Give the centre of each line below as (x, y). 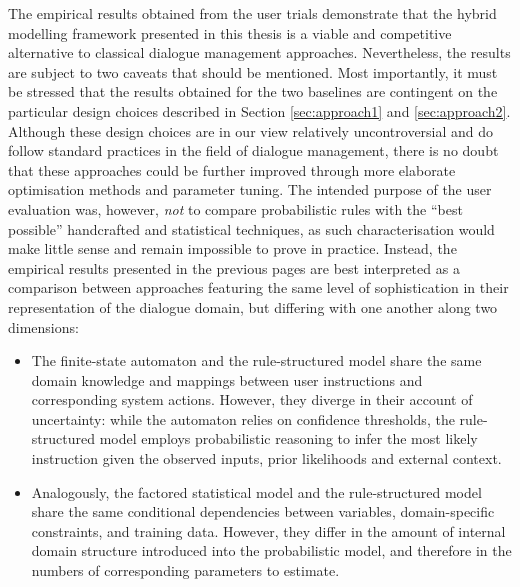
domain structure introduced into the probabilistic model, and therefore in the (271, 550)
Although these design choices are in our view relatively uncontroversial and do (251, 130)
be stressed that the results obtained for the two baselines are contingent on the (253, 91)
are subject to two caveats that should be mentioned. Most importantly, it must (253, 71)
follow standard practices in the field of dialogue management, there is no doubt (253, 150)
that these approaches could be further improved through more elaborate (232, 169)
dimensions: (43, 326)
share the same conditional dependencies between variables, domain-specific (263, 511)
